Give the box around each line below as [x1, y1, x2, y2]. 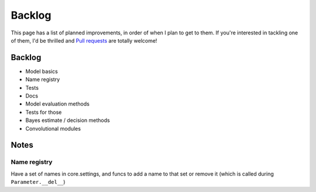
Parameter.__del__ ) [11, 179, 66, 186]
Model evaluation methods [25, 100, 90, 107]
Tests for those [25, 109, 62, 116]
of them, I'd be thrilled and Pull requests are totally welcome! [11, 37, 157, 44]
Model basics [25, 68, 58, 75]
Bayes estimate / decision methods [25, 117, 111, 124]
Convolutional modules [25, 125, 81, 132]
